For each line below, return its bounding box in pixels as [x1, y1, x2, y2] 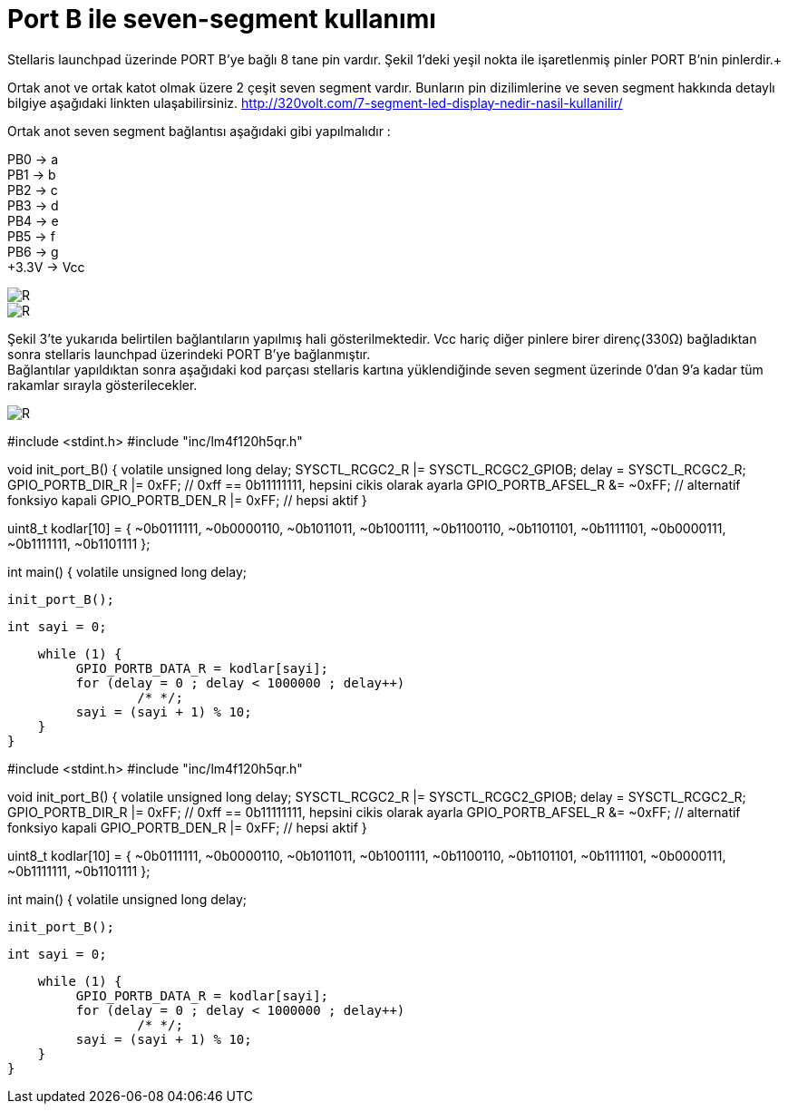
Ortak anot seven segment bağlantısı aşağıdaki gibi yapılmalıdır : [7, 122, 391, 139]
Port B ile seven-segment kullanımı [7, 4, 436, 34]
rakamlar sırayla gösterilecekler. [7, 376, 198, 393]
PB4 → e [7, 212, 59, 229]
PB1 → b [7, 166, 56, 182]
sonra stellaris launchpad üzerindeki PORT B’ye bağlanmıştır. [7, 346, 371, 362]
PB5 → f [7, 228, 55, 244]
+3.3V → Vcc [7, 258, 85, 275]
